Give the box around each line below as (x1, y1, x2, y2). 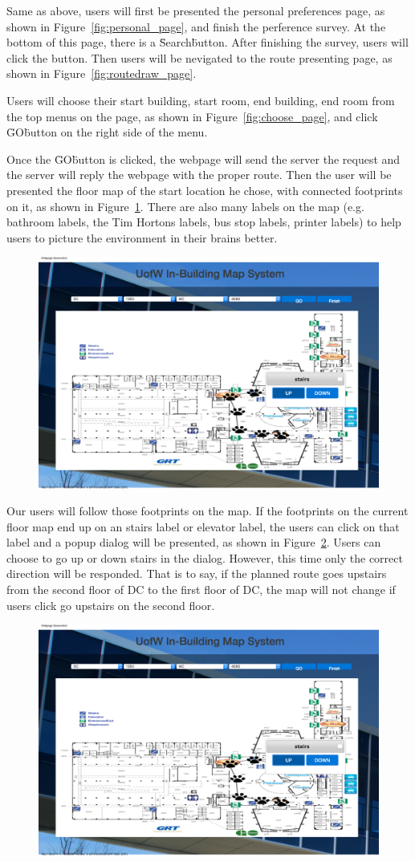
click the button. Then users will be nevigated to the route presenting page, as (6, 49, 393, 66)
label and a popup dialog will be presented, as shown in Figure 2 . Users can (6, 534, 381, 551)
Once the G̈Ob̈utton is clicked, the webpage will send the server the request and (6, 150, 401, 167)
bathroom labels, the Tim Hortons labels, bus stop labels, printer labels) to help (6, 213, 401, 230)
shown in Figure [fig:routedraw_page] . (6, 65, 197, 82)
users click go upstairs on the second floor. (6, 596, 215, 613)
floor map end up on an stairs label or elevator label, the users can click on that (6, 518, 400, 535)
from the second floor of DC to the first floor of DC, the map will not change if (6, 581, 396, 598)
